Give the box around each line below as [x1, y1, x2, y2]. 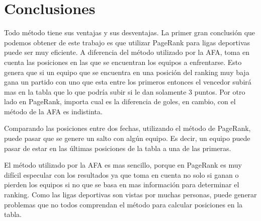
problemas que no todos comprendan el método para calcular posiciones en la [4, 199, 243, 209]
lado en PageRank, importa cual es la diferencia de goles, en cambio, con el [4, 96, 236, 107]
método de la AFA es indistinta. [4, 106, 103, 116]
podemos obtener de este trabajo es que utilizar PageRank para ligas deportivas [4, 37, 250, 47]
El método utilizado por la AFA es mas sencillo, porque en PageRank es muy [4, 160, 242, 170]
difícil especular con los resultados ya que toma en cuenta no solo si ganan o [4, 169, 239, 180]
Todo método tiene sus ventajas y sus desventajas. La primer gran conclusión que [4, 27, 255, 38]
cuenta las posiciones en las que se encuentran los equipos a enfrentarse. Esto [4, 56, 242, 67]
